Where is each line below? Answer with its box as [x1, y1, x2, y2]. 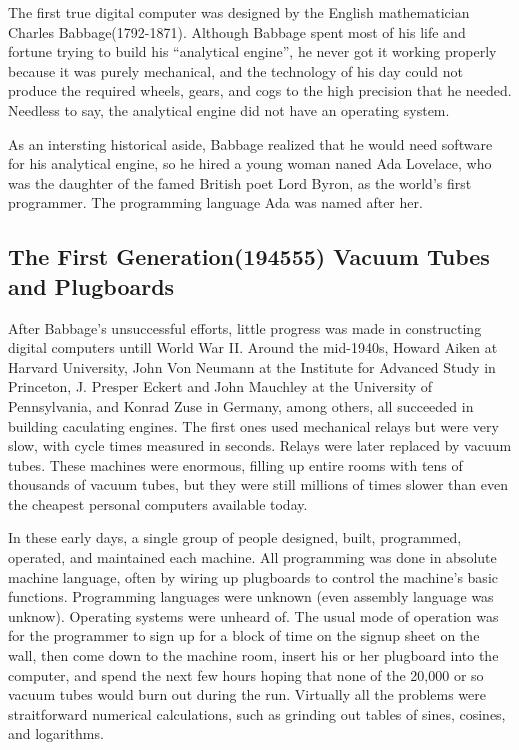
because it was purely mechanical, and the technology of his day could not [8, 60, 463, 81]
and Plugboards [8, 270, 175, 301]
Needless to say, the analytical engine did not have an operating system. [8, 99, 450, 120]
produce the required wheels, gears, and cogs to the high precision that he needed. [8, 80, 512, 101]
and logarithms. [8, 723, 104, 744]
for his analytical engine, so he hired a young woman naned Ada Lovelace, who [8, 153, 492, 174]
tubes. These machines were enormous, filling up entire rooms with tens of [8, 454, 463, 475]
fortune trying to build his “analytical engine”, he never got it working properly [8, 41, 497, 62]
